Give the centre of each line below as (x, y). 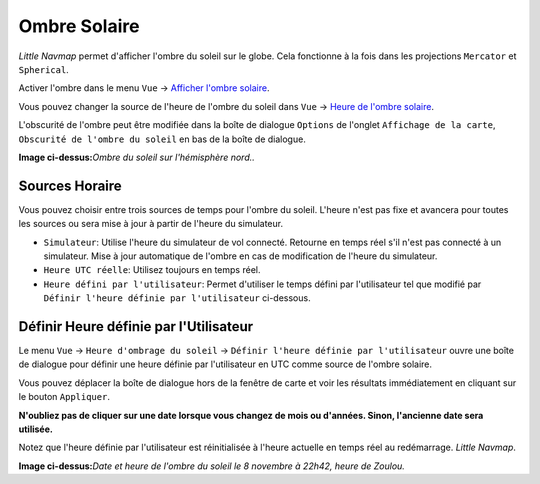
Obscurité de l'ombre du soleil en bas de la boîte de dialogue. (162, 139)
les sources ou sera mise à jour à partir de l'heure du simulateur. (151, 224)
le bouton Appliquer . (64, 397)
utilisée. (36, 429)
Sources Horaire (70, 185)
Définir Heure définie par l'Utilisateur (136, 326)
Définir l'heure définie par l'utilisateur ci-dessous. (177, 298)
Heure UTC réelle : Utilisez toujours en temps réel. (152, 270)
